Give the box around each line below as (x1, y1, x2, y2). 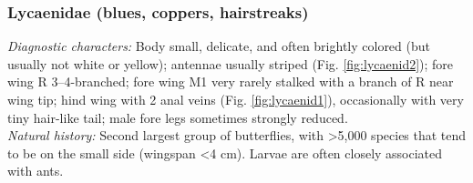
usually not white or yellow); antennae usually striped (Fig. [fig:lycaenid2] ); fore (7, 54, 454, 73)
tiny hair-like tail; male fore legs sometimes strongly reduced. (7, 107, 348, 127)
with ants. (7, 161, 64, 180)
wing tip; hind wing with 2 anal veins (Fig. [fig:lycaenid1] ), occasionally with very (7, 90, 464, 108)
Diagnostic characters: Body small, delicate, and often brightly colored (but (7, 36, 430, 56)
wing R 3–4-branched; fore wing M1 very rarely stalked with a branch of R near (7, 72, 454, 91)
